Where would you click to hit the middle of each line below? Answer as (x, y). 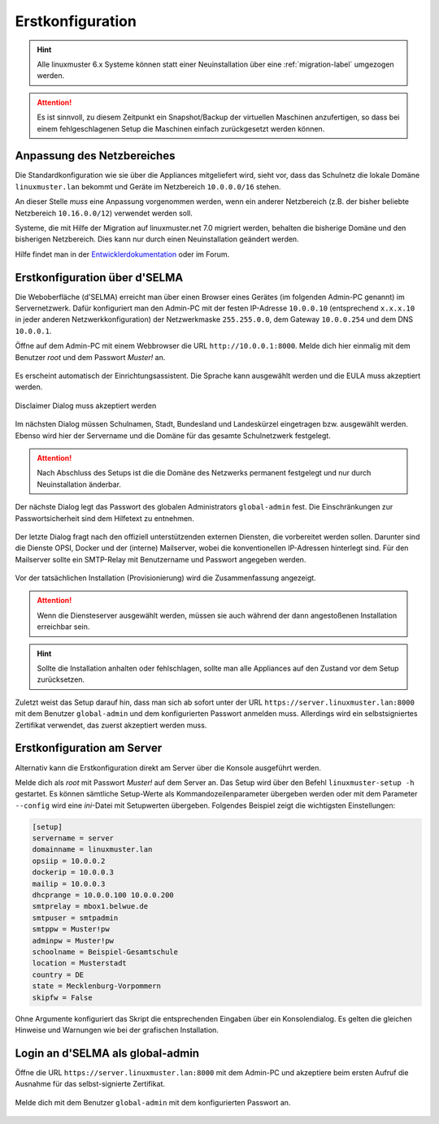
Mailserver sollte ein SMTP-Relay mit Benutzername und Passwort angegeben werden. (161, 559)
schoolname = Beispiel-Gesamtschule (105, 952)
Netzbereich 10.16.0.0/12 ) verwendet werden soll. (104, 213)
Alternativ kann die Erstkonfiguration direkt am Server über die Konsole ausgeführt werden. (168, 767)
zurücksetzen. (61, 679)
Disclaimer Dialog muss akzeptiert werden (86, 406)
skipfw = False (62, 997)
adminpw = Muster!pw (73, 940)
